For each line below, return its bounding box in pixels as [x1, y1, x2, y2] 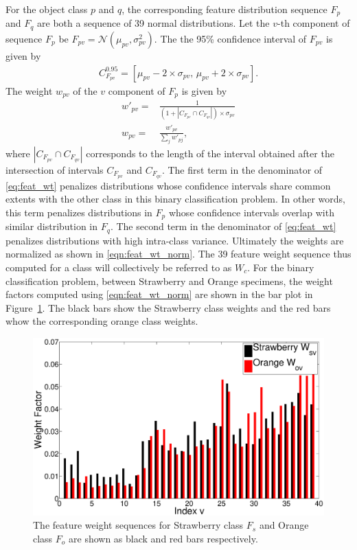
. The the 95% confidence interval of [154, 31, 307, 45]
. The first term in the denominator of [161, 162, 323, 176]
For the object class [5, 2, 88, 16]
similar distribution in [5, 219, 98, 233]
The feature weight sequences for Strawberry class [33, 518, 244, 532]
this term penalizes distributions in [5, 205, 152, 219]
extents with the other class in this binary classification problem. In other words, [5, 192, 346, 206]
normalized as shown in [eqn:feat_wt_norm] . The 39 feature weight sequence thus [5, 247, 352, 261]
